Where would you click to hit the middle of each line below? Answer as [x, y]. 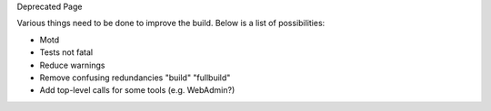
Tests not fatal [66, 52]
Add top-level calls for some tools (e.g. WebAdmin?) [137, 90]
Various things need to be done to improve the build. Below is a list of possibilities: [171, 23]
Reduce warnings [72, 65]
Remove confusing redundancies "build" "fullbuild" [135, 78]
